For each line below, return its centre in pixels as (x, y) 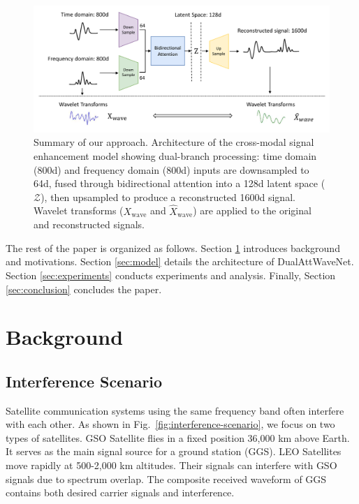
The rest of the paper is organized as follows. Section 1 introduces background (173, 247)
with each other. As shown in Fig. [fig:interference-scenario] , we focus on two (170, 424)
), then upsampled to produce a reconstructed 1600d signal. (168, 197)
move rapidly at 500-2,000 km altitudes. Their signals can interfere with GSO (171, 465)
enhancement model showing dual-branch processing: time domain (175, 155)
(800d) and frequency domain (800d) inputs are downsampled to (171, 169)
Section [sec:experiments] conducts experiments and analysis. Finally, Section (171, 275)
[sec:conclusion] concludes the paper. (84, 289)
